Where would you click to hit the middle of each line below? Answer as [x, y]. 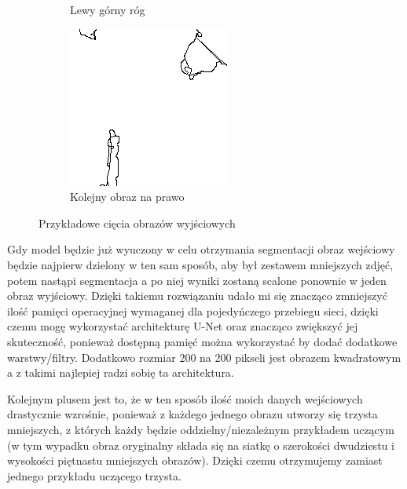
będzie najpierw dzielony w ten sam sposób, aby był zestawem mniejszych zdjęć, [200, 264]
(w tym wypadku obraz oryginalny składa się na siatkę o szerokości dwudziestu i [201, 445]
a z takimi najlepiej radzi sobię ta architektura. [121, 372]
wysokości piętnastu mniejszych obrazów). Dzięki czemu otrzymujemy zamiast [195, 460]
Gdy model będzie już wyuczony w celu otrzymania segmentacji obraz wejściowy [201, 249]
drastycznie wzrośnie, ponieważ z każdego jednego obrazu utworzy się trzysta [192, 414]
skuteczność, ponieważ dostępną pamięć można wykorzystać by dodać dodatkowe [202, 341]
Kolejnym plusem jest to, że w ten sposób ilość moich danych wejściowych [185, 398]
